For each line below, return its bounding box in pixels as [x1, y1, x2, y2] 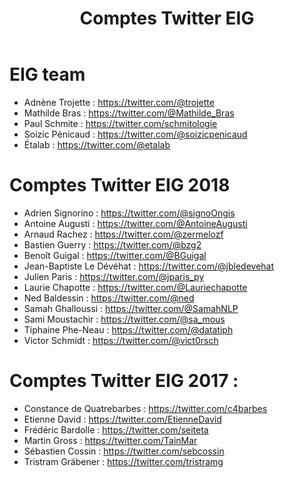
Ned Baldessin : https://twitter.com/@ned [23, 292, 195, 304]
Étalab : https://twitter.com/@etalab [23, 138, 171, 151]
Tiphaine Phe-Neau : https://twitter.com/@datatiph [23, 323, 234, 336]
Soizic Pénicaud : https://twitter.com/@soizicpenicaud [23, 128, 248, 140]
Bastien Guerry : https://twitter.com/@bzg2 [23, 238, 202, 251]
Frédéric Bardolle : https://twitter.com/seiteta [23, 423, 209, 436]
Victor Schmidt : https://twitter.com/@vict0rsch [23, 334, 219, 346]
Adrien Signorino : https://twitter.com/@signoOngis [23, 207, 236, 219]
